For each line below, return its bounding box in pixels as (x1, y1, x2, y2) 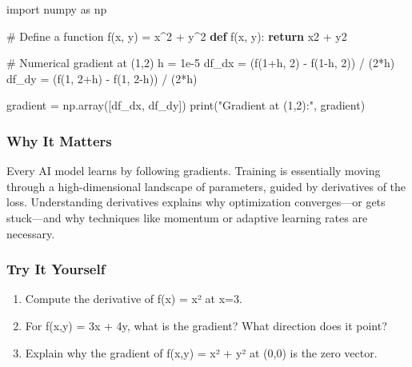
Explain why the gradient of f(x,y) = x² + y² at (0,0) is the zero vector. (25, 344, 378, 361)
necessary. (6, 225, 55, 241)
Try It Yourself (6, 259, 106, 279)
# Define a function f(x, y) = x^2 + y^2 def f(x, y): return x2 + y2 (6, 27, 347, 44)
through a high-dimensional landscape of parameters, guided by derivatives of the (6, 178, 406, 194)
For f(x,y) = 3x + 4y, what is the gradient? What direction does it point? (25, 317, 387, 333)
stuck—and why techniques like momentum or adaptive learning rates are (6, 209, 368, 225)
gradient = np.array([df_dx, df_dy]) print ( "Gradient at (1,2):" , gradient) (6, 97, 366, 114)
